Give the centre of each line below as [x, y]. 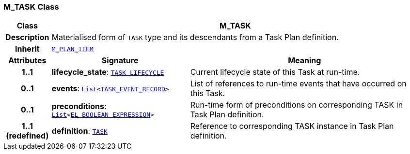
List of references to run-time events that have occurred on [298, 84]
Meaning [305, 61]
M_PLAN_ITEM [72, 49]
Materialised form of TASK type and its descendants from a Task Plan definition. [195, 37]
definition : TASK [79, 131]
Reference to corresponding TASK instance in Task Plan [292, 126]
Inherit [27, 49]
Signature [120, 61]
